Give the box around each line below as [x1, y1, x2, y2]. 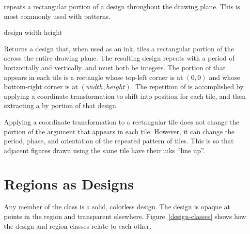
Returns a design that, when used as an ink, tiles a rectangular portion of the [4, 43, 234, 53]
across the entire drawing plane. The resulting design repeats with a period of [4, 53, 234, 63]
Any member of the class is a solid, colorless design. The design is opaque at [4, 202, 230, 212]
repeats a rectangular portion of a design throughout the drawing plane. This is [4, 1, 240, 11]
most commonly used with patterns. [4, 11, 110, 21]
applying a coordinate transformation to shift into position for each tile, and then [4, 91, 246, 101]
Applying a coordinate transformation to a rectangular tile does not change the [4, 116, 239, 126]
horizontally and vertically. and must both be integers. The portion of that [4, 62, 226, 72]
